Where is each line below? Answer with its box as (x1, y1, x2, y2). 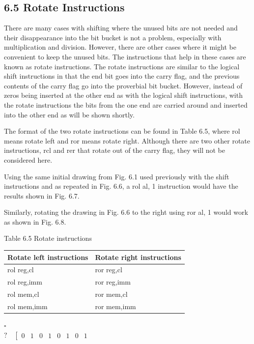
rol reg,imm (7, 277, 42, 287)
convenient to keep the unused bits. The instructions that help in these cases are (4, 51, 246, 61)
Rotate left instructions (7, 252, 88, 262)
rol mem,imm (7, 301, 48, 311)
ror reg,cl (95, 264, 122, 275)
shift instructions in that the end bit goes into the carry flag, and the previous (4, 71, 240, 81)
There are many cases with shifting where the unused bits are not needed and (4, 23, 238, 33)
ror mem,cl (95, 289, 128, 299)
